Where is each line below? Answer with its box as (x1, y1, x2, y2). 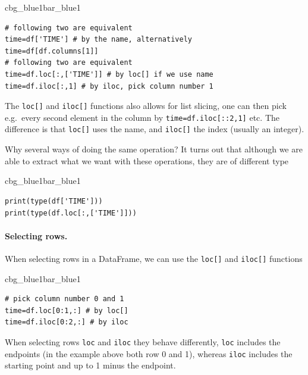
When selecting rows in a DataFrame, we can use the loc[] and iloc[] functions (5, 252, 303, 264)
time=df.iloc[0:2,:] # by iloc (5, 318, 128, 327)
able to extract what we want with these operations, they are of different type (5, 154, 289, 167)
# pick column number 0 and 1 (5, 295, 124, 304)
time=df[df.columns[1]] (5, 46, 99, 55)
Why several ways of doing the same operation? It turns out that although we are (5, 143, 303, 155)
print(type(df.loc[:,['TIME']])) (5, 208, 137, 217)
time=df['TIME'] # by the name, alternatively (5, 35, 192, 44)
